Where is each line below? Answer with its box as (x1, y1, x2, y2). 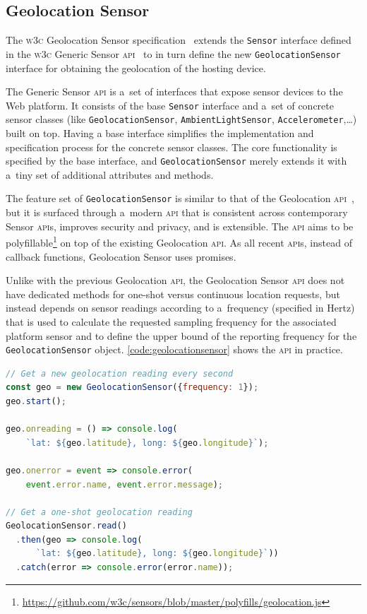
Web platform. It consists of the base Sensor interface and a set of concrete (6, 98, 334, 112)
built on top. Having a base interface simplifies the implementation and (6, 126, 314, 141)
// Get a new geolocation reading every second (6, 368, 234, 379)
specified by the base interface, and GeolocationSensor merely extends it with (6, 153, 347, 168)
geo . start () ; (6, 396, 66, 406)
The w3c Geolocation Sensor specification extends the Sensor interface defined (6, 33, 351, 47)
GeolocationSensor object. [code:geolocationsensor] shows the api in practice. (6, 342, 343, 357)
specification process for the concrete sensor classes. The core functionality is (6, 139, 337, 154)
